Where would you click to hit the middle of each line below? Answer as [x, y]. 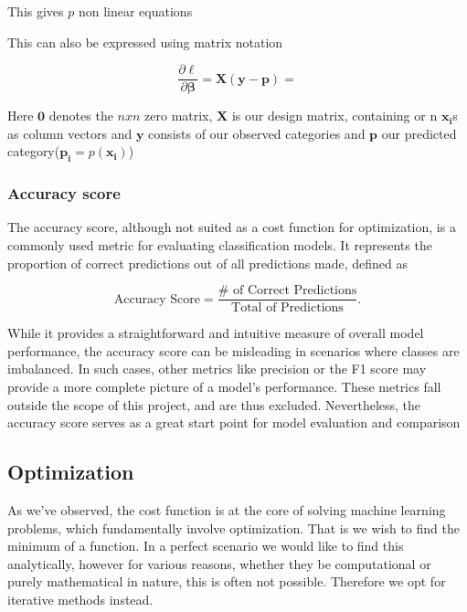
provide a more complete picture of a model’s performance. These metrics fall [224, 387]
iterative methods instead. [80, 600]
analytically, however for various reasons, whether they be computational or [219, 563]
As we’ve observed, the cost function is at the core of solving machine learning [227, 510]
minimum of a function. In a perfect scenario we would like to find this [206, 546]
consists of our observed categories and [257, 133]
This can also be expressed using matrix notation [145, 42]
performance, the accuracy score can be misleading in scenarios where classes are [233, 350]
